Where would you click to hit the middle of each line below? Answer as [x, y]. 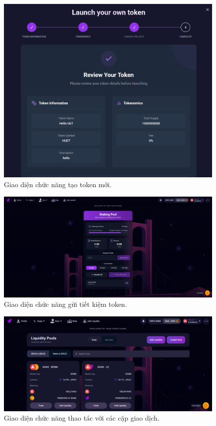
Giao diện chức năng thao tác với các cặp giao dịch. [82, 418]
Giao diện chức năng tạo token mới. [58, 184]
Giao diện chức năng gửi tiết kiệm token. [66, 304]
